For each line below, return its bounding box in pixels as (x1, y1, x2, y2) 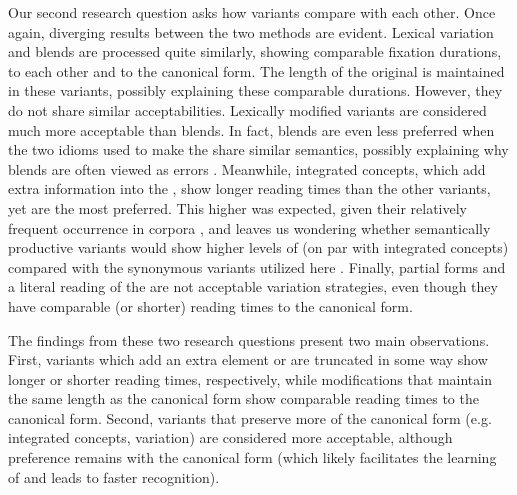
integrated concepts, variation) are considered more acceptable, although (8, 427, 453, 448)
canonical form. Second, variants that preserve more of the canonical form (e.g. (8, 407, 492, 428)
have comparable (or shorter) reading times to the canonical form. (8, 295, 413, 316)
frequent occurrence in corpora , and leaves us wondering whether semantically (8, 217, 491, 238)
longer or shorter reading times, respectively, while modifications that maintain (8, 368, 492, 389)
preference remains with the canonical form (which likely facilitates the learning (8, 447, 497, 468)
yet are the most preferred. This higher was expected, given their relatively (8, 197, 467, 218)
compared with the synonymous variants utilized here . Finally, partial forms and (8, 256, 506, 277)
